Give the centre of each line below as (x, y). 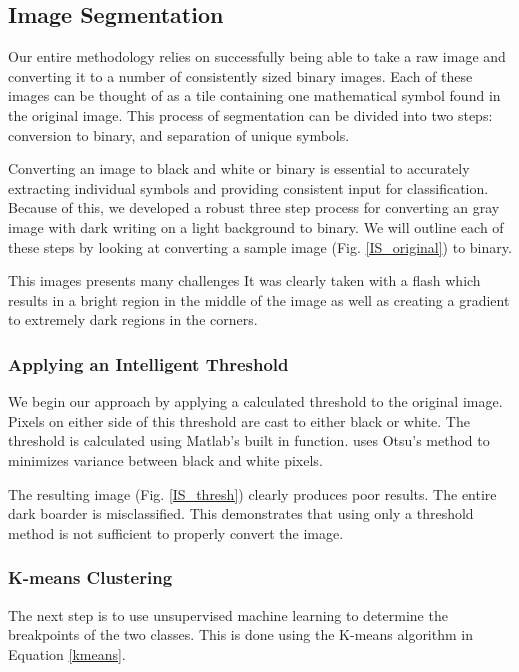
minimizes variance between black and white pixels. (165, 459)
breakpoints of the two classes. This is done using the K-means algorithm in (240, 634)
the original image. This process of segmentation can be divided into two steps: (250, 114)
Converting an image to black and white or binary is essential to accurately (239, 168)
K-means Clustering (90, 577)
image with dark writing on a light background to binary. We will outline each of (256, 226)
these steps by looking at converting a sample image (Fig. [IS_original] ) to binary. (260, 246)
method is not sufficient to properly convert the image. (176, 532)
